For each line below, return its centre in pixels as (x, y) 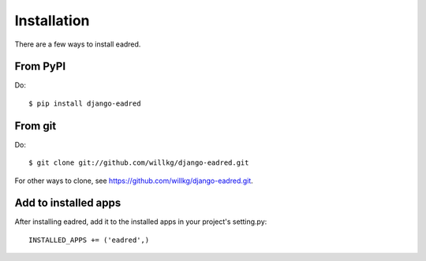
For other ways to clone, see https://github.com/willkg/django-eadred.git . (134, 181)
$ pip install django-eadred (85, 103)
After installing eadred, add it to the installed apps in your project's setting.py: (141, 222)
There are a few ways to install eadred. (78, 44)
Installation (52, 21)
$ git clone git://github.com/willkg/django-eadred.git (139, 163)
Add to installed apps (68, 203)
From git (35, 126)
